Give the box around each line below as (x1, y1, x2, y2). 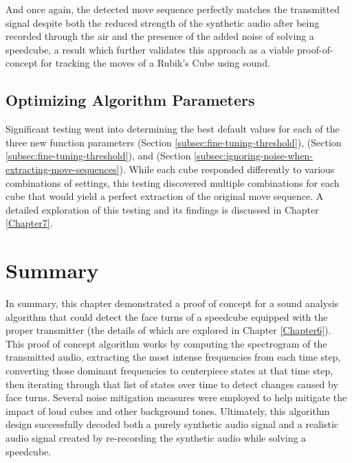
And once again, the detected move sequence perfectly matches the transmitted (5, 2, 340, 16)
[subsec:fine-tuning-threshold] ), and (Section (5, 148, 191, 163)
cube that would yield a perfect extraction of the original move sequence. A (5, 189, 324, 203)
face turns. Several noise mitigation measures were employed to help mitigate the (5, 390, 347, 405)
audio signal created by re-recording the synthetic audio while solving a (5, 430, 307, 444)
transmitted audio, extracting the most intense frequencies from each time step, (5, 350, 341, 364)
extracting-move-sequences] (5, 161, 120, 176)
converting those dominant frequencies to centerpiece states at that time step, (5, 363, 333, 378)
